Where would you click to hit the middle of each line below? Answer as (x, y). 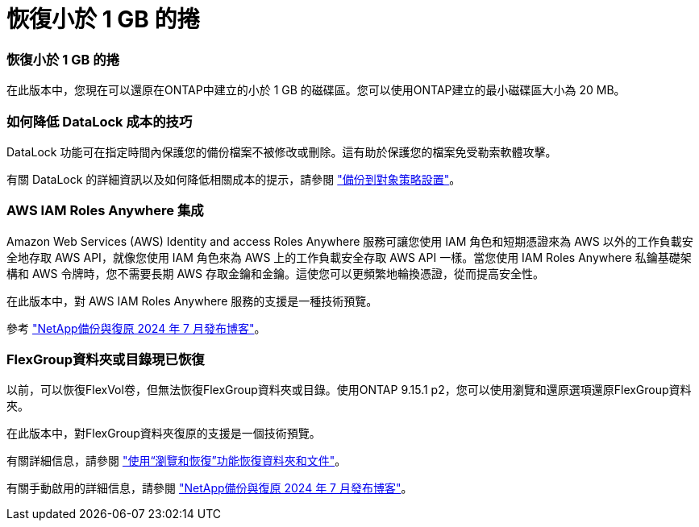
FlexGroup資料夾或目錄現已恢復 (106, 359)
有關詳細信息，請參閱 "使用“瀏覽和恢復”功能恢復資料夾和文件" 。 (177, 461)
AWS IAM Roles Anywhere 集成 (105, 211)
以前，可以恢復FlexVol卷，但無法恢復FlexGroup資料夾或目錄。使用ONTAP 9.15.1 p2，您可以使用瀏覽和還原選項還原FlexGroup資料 (349, 390)
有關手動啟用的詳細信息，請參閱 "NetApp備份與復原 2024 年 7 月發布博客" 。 (210, 488)
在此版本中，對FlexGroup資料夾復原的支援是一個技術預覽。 (164, 434)
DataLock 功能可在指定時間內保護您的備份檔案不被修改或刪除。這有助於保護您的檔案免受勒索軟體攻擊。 (282, 151)
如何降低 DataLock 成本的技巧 (100, 121)
